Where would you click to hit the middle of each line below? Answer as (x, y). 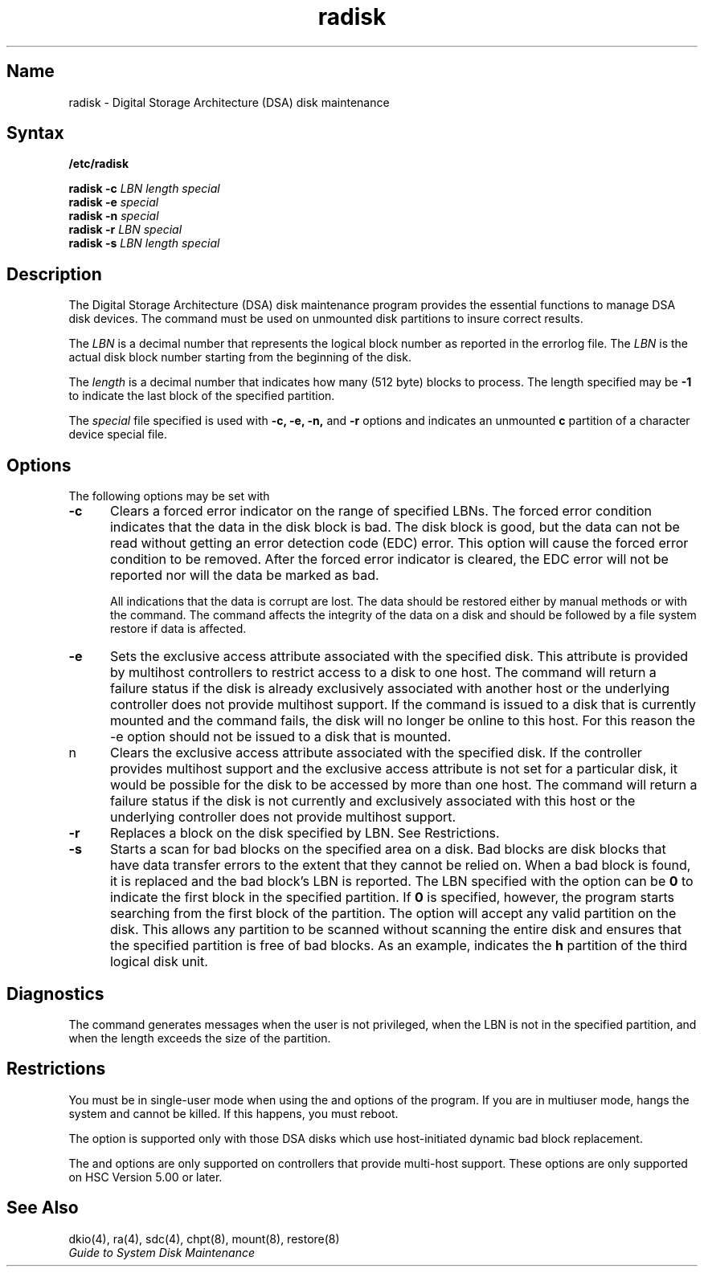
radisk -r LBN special (125, 230)
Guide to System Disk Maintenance (162, 1252)
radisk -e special (114, 202)
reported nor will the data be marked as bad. (244, 575)
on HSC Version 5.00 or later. (145, 1177)
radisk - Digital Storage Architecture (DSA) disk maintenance (229, 102)
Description (54, 274)
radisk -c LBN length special (144, 189)
